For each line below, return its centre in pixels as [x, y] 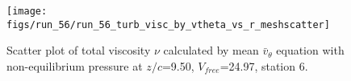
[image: [27, 11]
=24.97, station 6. [264, 65]
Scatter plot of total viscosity [79, 50]
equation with [310, 50]
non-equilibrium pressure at [75, 65]
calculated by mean [211, 50]
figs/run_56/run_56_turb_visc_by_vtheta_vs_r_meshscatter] [168, 24]
